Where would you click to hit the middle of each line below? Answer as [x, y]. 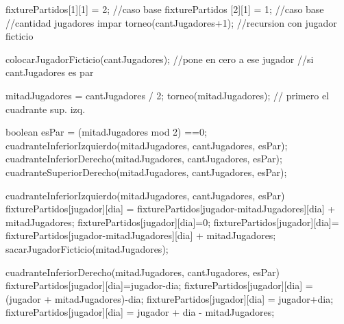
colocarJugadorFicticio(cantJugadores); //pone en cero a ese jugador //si [160, 59]
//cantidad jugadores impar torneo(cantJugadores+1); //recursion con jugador [171, 22]
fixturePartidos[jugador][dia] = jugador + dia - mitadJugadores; [140, 312]
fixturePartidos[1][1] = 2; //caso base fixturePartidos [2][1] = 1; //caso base [165, 9]
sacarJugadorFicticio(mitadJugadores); [87, 248]
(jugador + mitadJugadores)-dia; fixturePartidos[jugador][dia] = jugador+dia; [170, 298]
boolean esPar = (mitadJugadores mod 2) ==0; [106, 132]
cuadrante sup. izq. [46, 109]
